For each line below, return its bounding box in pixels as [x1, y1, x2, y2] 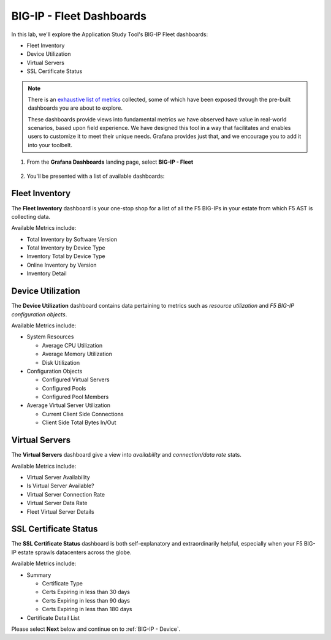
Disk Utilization [42, 359, 80, 366]
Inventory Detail [26, 270, 67, 277]
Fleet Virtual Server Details [26, 508, 94, 515]
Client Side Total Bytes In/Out [42, 419, 116, 426]
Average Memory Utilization [42, 350, 113, 358]
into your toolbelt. [28, 141, 73, 148]
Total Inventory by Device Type [26, 244, 105, 251]
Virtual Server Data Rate [26, 500, 88, 507]
